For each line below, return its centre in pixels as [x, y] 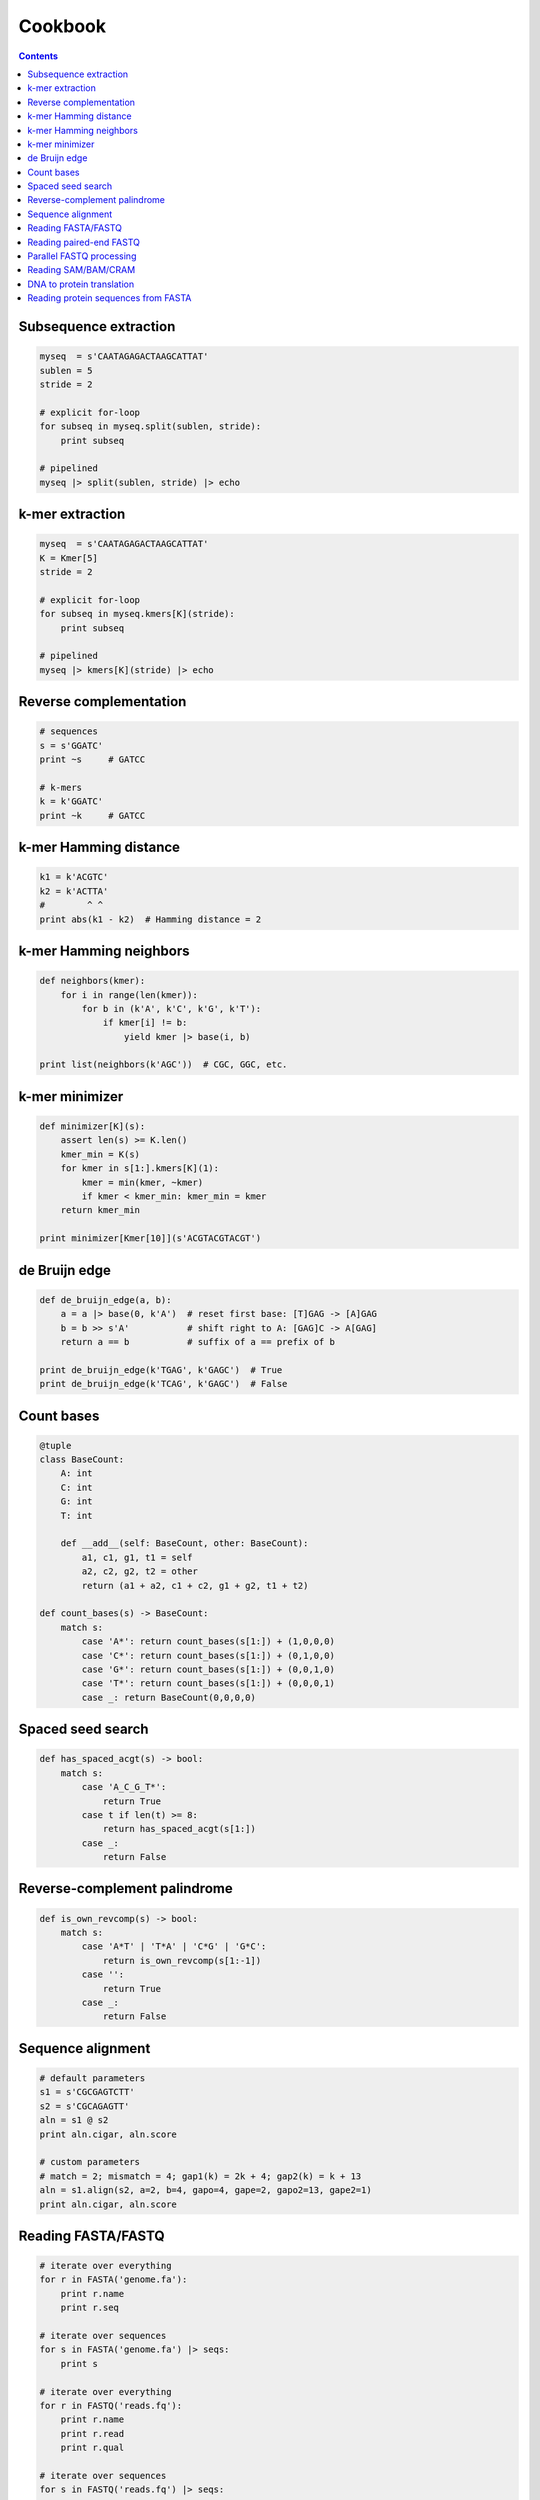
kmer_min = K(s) [100, 1154]
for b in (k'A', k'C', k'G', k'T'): [171, 1008]
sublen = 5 [66, 370]
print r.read [92, 2433]
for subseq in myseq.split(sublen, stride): [150, 426]
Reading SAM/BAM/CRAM [81, 270]
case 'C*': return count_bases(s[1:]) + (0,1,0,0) [208, 1655]
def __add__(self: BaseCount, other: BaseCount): [184, 1543]
